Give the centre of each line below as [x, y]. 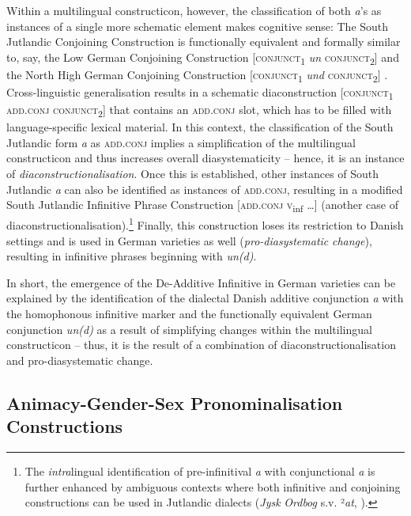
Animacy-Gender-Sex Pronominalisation [175, 402]
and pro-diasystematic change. [80, 360]
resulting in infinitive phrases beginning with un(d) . [132, 256]
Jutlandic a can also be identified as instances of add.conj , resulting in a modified [205, 189]
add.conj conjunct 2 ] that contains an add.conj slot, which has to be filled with [199, 110]
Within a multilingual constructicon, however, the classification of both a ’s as [194, 10]
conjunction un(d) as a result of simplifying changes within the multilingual [189, 329]
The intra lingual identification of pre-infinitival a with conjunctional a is [200, 470]
